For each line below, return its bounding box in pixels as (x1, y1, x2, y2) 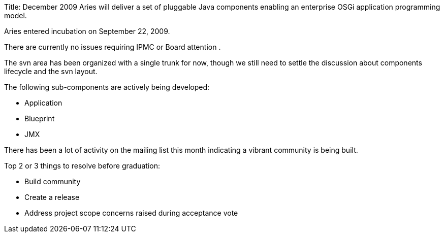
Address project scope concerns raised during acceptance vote (24, 209, 238, 217)
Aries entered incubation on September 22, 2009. (4, 27, 170, 36)
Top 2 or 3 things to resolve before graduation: (4, 161, 160, 170)
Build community (24, 177, 81, 186)
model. (4, 11, 27, 20)
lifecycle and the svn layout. (4, 67, 98, 76)
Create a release (24, 193, 80, 201)
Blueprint (24, 114, 55, 123)
